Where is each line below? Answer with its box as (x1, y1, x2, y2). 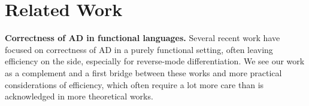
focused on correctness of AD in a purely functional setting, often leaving (5, 43, 273, 55)
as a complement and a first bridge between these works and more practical (5, 66, 282, 79)
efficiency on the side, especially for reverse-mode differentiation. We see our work (5, 55, 305, 67)
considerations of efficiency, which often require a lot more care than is (5, 78, 264, 91)
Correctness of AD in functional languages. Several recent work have (5, 32, 280, 44)
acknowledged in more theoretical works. (5, 90, 153, 102)
